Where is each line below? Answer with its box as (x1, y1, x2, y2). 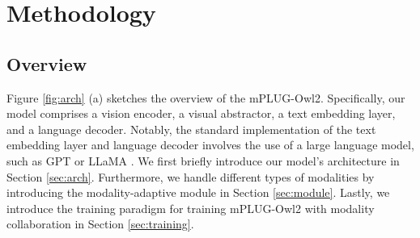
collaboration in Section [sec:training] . (6, 215, 194, 232)
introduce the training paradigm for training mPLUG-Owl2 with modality (6, 199, 375, 216)
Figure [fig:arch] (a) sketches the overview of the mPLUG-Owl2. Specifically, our (6, 89, 405, 106)
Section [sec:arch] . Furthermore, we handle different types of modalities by (6, 168, 375, 185)
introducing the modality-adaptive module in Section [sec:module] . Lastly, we (6, 184, 390, 201)
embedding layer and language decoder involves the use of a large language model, (6, 136, 414, 153)
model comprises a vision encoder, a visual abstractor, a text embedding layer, (6, 105, 396, 122)
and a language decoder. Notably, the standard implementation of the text (6, 120, 376, 137)
